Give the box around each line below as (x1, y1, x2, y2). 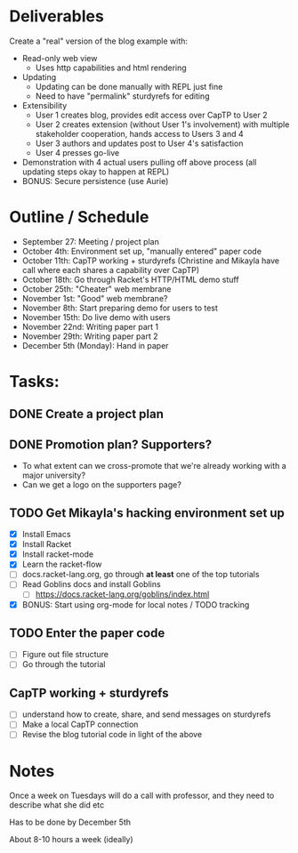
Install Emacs (21, 529, 71, 540)
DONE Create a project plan (9, 406, 165, 422)
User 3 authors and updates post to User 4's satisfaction (35, 138, 244, 149)
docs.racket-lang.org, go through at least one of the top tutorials (21, 569, 260, 580)
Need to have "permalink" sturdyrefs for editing (35, 91, 210, 101)
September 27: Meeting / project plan (21, 236, 160, 246)
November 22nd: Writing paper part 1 (21, 321, 158, 332)
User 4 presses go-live (35, 147, 120, 157)
